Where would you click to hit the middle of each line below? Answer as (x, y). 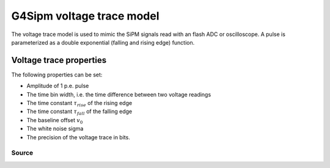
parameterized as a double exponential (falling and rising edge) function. (103, 42)
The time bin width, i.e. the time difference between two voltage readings (119, 94)
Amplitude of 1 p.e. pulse (58, 86)
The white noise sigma (55, 129)
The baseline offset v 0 (55, 121)
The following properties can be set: (57, 75)
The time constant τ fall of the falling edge (79, 112)
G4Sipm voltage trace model (85, 16)
